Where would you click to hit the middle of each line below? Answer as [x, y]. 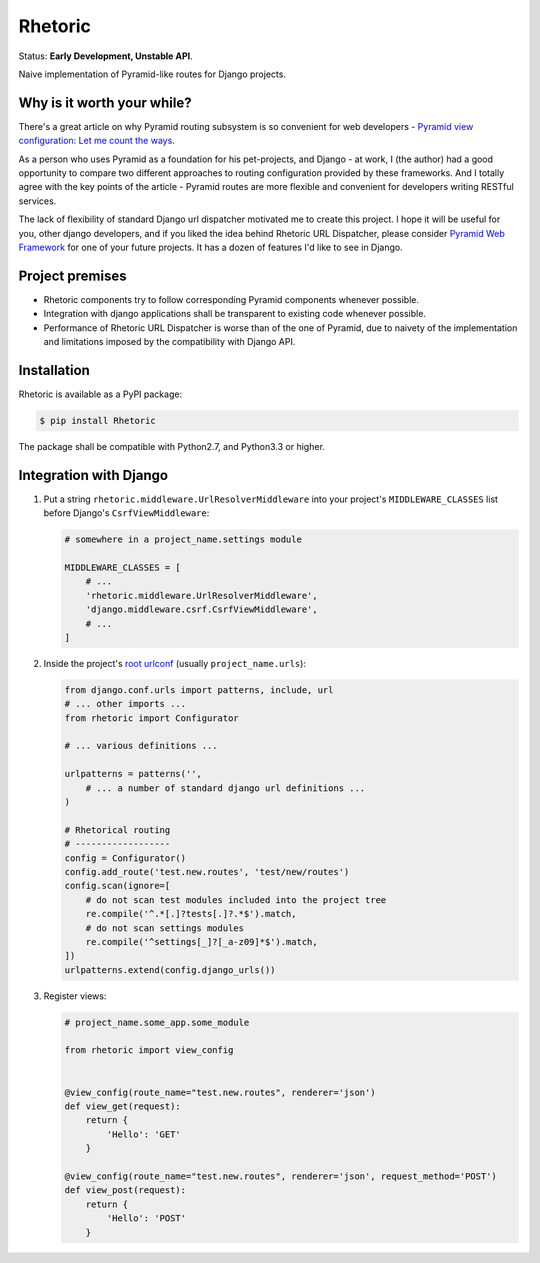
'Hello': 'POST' [146, 1218]
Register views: [75, 996]
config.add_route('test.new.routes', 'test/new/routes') [207, 871]
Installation [54, 370]
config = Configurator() [125, 858]
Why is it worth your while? [105, 102]
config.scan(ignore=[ [117, 886]
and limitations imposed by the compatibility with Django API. [169, 342]
